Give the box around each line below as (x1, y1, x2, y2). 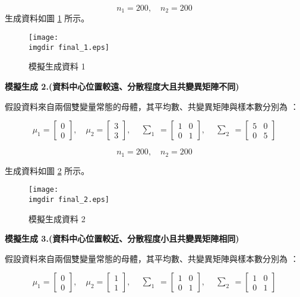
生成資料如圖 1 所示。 (5, 12, 90, 24)
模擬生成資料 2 (29, 212, 86, 225)
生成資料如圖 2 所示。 (5, 164, 90, 176)
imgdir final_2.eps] (29, 195, 110, 204)
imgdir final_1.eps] (29, 43, 110, 52)
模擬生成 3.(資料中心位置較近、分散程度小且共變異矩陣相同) (5, 232, 239, 245)
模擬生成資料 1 (29, 60, 86, 72)
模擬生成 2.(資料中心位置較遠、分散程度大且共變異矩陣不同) (5, 80, 239, 92)
